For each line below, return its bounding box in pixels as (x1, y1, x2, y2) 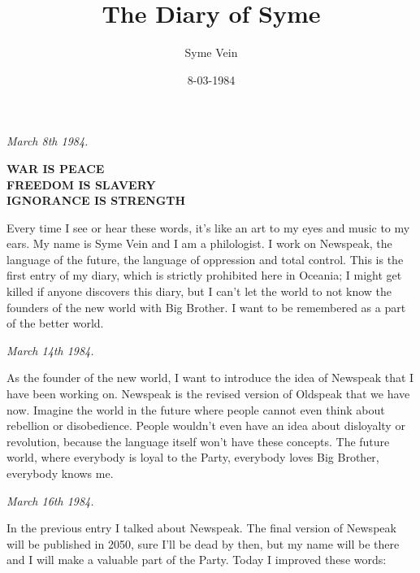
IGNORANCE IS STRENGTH (6, 192, 186, 209)
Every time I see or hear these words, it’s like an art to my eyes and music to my (6, 219, 410, 236)
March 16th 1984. (6, 492, 94, 509)
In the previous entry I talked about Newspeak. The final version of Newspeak (6, 519, 396, 536)
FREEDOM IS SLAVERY (6, 176, 156, 193)
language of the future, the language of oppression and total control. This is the (6, 250, 404, 267)
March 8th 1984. (6, 132, 89, 150)
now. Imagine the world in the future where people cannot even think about (6, 401, 385, 418)
